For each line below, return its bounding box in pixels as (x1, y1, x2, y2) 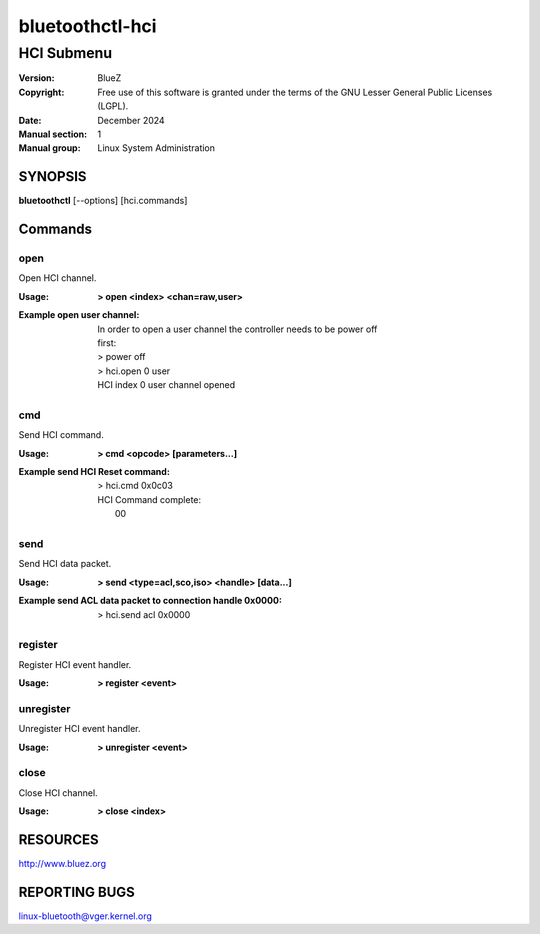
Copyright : (18, 86, 65, 98)
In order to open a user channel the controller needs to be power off (97, 323, 378, 335)
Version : (18, 72, 55, 84)
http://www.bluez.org (18, 858, 107, 870)
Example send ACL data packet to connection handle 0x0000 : (18, 595, 282, 607)
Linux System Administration (97, 142, 215, 154)
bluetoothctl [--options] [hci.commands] (18, 195, 188, 207)
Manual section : (18, 128, 88, 140)
